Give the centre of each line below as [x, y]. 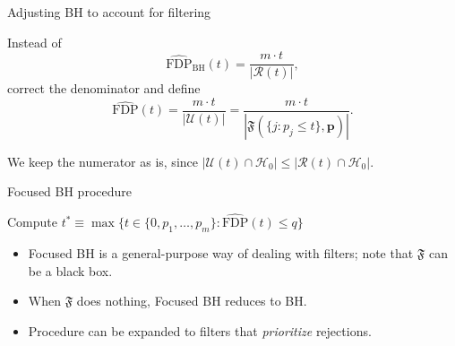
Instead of [34, 42]
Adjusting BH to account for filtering [109, 12]
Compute [32, 222]
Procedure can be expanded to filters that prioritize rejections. [200, 330]
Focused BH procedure [69, 191]
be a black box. [70, 270]
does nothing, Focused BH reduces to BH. [192, 301]
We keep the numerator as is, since [103, 161]
